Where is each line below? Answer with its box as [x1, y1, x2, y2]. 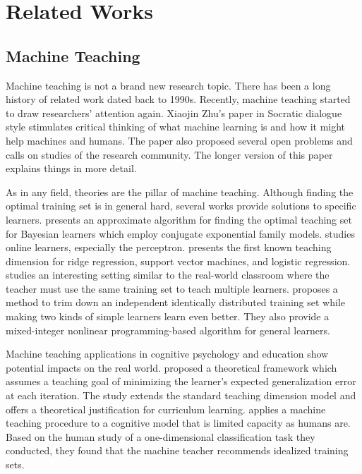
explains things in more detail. [6, 161, 137, 176]
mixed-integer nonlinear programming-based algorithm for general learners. [6, 322, 330, 337]
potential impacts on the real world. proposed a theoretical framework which [6, 360, 337, 375]
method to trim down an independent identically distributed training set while [6, 295, 345, 310]
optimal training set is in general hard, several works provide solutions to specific [6, 198, 356, 213]
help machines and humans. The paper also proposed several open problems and [6, 133, 353, 147]
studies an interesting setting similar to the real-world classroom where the [6, 267, 330, 282]
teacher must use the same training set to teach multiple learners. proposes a [6, 281, 338, 296]
